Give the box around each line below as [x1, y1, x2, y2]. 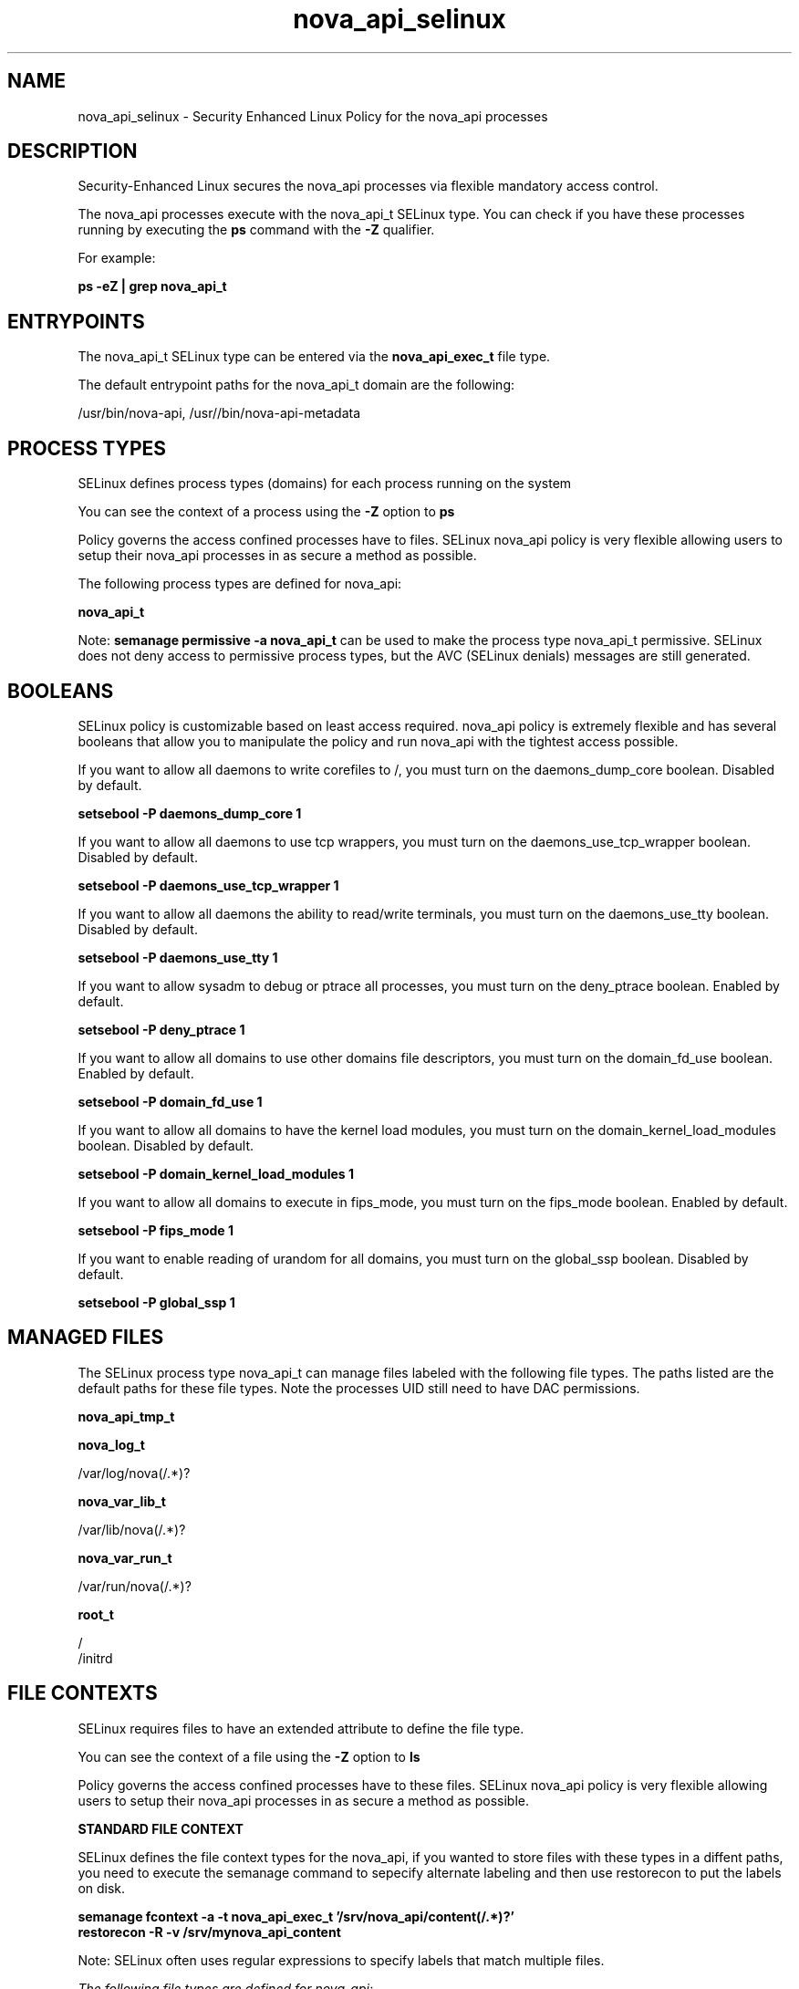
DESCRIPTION [7, 140, 138, 163]
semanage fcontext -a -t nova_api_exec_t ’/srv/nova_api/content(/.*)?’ [78, 1908, 514, 1924]
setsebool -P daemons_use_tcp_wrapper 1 [78, 877, 339, 893]
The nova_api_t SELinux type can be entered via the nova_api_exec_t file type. [78, 349, 551, 365]
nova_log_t [78, 1436, 145, 1453]
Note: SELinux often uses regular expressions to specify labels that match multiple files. [78, 1952, 605, 1968]
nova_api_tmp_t [78, 1408, 175, 1424]
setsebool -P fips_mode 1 [78, 1222, 233, 1238]
